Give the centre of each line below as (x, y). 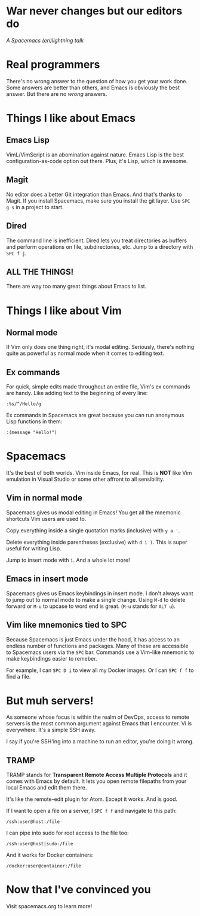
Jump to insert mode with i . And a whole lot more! (68, 560)
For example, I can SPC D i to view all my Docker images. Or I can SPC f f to (100, 670)
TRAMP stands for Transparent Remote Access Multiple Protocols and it (97, 775)
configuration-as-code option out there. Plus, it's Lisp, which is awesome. (97, 161)
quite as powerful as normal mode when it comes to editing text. (85, 353)
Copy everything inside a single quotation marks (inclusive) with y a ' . (93, 530)
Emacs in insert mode (47, 579)
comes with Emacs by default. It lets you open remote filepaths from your (96, 781)
